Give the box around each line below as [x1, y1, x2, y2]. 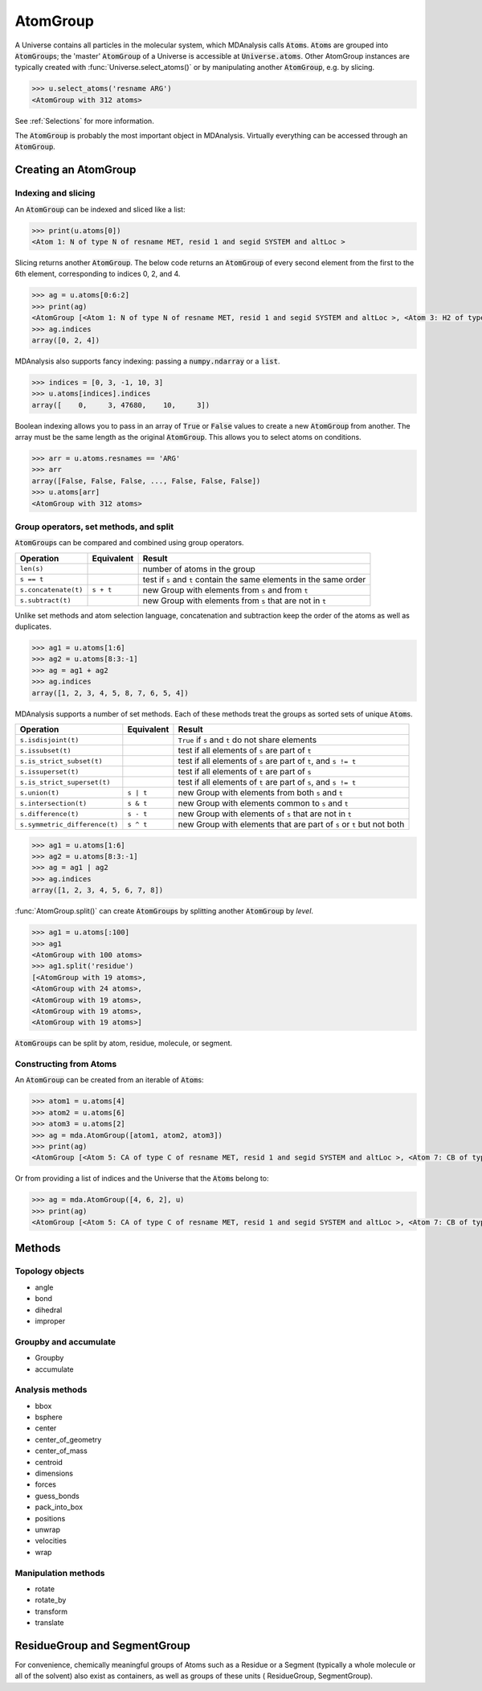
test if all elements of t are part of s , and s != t [178, 777, 357, 788]
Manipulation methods [14, 1567, 105, 1578]
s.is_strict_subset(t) [19, 757, 104, 765]
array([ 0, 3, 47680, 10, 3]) [31, 400, 210, 409]
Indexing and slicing [14, 187, 96, 199]
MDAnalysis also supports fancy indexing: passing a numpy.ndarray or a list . [14, 356, 280, 366]
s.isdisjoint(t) [19, 736, 80, 744]
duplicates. [14, 622, 52, 631]
